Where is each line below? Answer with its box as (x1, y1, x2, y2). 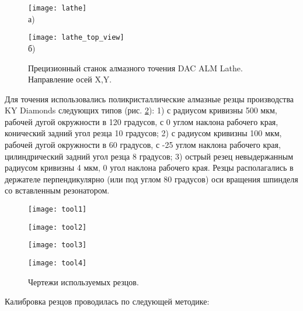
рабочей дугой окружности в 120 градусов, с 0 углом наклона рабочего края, (5, 115, 278, 127)
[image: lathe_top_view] (28, 33, 124, 42)
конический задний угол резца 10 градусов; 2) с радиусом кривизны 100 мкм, (5, 127, 282, 139)
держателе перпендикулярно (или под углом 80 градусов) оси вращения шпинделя (5, 172, 298, 185)
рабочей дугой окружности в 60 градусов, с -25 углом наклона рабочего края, (5, 139, 281, 151)
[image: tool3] (28, 241, 87, 250)
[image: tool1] (28, 205, 87, 214)
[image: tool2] (28, 223, 87, 231)
